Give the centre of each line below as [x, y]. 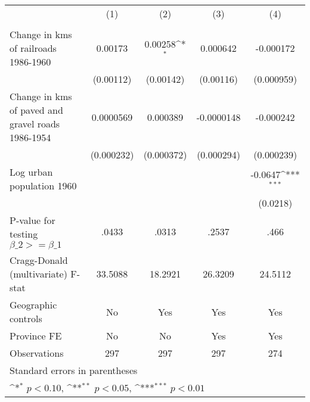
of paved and [36, 110]
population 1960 [43, 186]
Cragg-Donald [39, 260]
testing [24, 234]
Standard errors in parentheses [74, 370]
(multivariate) [38, 274]
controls [26, 318]
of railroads [33, 48]
